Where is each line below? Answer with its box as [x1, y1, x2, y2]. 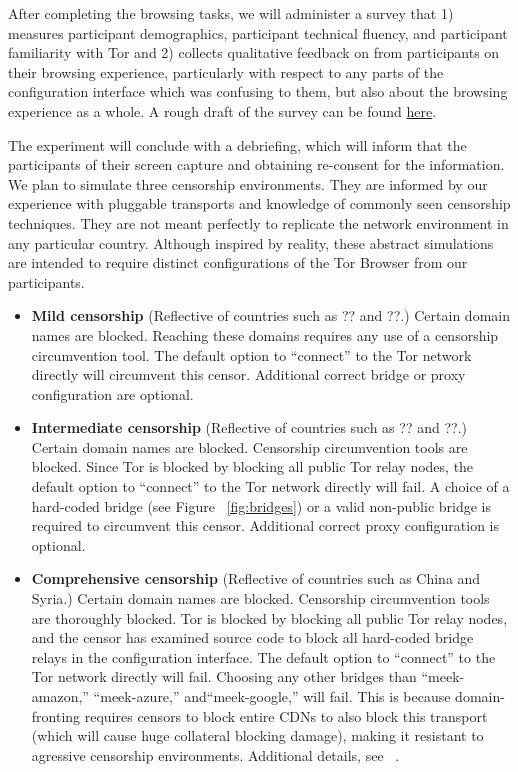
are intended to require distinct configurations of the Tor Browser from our [8, 252, 468, 273]
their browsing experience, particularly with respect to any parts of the [8, 61, 444, 82]
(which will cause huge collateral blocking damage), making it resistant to [31, 725, 484, 746]
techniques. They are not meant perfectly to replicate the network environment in [8, 212, 509, 233]
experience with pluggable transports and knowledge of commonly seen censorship [8, 193, 511, 214]
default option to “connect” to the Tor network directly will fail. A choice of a [31, 476, 510, 497]
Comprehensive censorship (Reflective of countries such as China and [31, 568, 481, 589]
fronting [31, 705, 81, 726]
